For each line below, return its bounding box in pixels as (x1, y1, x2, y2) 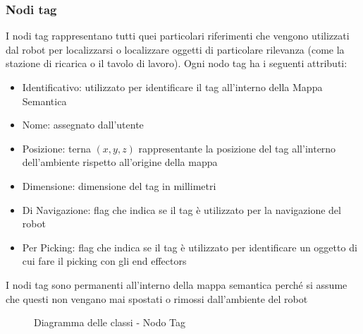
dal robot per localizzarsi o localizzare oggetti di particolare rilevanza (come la (6, 42, 345, 56)
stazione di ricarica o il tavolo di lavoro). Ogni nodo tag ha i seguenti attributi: (6, 56, 347, 71)
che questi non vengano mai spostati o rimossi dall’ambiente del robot (6, 291, 308, 306)
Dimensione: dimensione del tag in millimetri (22, 178, 216, 193)
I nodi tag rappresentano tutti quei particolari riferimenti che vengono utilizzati (6, 28, 350, 43)
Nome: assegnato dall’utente (22, 117, 144, 132)
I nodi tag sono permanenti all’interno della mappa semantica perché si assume (6, 277, 347, 292)
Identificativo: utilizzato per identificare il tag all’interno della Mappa (22, 80, 323, 94)
